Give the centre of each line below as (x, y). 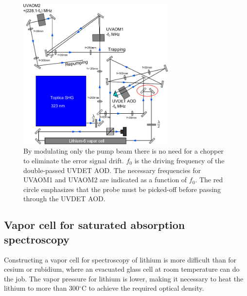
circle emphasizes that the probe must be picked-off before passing (122, 189)
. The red (209, 180)
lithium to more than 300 (42, 288)
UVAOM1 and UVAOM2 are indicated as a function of (105, 180)
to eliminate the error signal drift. (74, 160)
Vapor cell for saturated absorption (95, 225)
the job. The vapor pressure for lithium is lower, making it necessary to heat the (124, 278)
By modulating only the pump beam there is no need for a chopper (123, 151)
